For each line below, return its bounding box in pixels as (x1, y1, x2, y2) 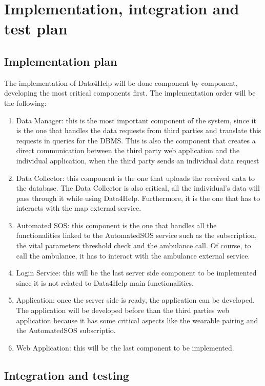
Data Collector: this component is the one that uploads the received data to (16, 172, 255, 183)
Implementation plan (4, 53, 117, 69)
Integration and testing (4, 367, 129, 383)
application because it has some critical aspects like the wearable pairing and (16, 315, 258, 325)
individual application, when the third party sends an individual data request (16, 155, 259, 166)
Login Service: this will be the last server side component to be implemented (16, 267, 257, 278)
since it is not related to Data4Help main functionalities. (16, 277, 194, 288)
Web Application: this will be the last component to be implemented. (16, 342, 234, 353)
